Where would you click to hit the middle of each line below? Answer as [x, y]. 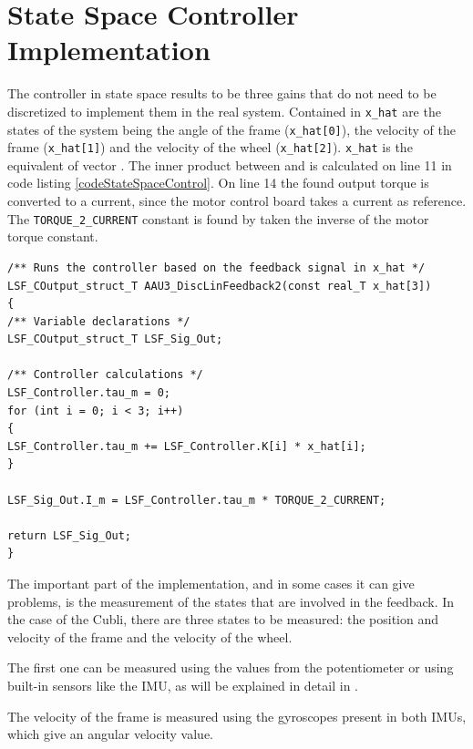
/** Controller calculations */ [105, 375]
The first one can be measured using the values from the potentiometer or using [231, 667]
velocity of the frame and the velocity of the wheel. [150, 636]
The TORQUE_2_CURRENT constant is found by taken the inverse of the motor [218, 218]
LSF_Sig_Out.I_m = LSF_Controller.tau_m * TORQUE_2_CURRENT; [197, 500]
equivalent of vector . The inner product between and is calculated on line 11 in [230, 164]
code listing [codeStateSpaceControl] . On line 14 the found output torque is [218, 183]
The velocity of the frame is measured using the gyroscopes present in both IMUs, [237, 716]
